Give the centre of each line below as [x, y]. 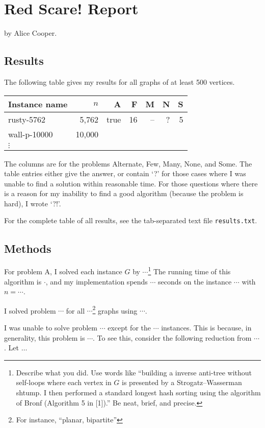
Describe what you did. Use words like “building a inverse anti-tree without [134, 372]
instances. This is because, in [206, 328]
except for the [129, 328]
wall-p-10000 [31, 134]
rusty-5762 [27, 119]
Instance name [38, 104]
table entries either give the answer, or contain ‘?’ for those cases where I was [125, 173]
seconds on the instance [195, 281]
